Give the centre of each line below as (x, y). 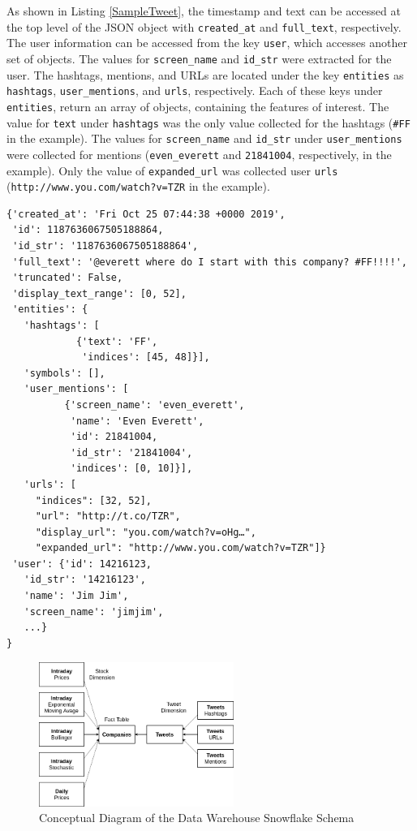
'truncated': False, (68, 278)
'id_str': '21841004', (131, 452)
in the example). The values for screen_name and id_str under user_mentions (204, 138)
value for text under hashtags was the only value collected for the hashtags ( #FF (208, 122)
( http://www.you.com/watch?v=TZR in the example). (138, 186)
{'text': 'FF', (117, 341)
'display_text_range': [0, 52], (99, 293)
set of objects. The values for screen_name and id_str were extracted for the (199, 58)
